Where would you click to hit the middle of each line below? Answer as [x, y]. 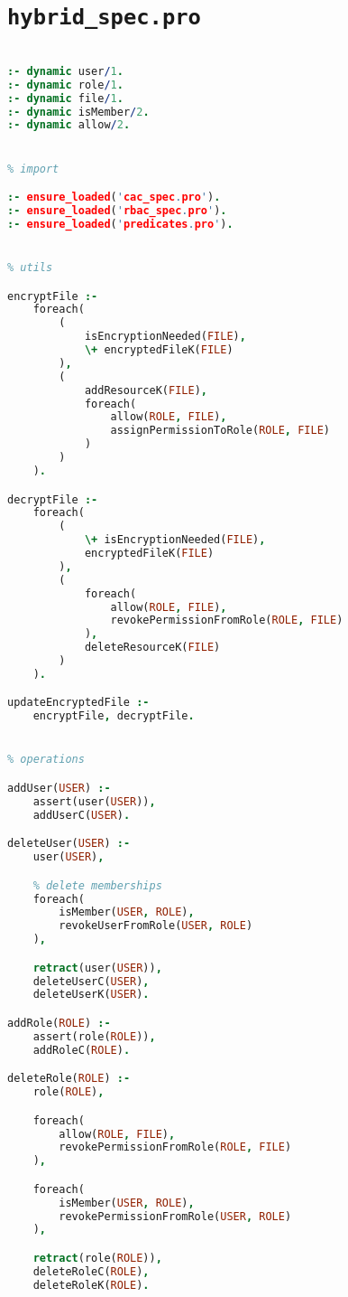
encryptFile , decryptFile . [114, 716]
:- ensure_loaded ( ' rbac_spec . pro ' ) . [117, 211]
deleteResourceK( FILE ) [152, 648]
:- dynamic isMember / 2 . [78, 112]
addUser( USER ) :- [59, 788]
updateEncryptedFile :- [78, 703]
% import [33, 169]
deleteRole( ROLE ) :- [69, 1079]
